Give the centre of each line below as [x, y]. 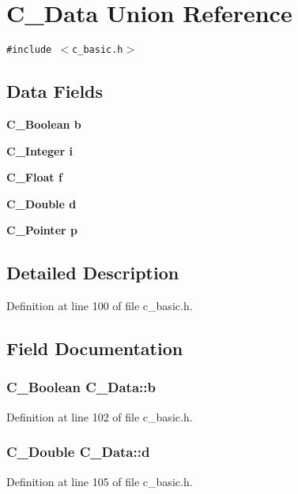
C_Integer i [40, 150]
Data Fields [55, 91]
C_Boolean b [44, 123]
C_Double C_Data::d [78, 452]
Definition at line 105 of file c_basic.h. [100, 481]
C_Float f [34, 177]
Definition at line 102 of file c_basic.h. [100, 416]
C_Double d [41, 203]
